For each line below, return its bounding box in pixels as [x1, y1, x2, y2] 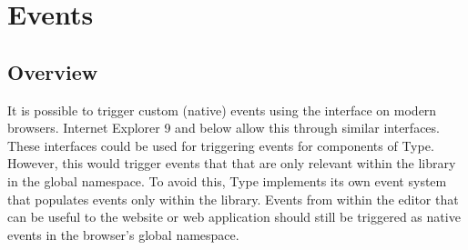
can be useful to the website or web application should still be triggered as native [7, 207, 461, 226]
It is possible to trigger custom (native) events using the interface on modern [7, 100, 437, 119]
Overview [7, 57, 98, 85]
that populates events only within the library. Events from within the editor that [7, 189, 459, 208]
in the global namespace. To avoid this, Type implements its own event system [7, 171, 447, 190]
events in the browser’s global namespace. [7, 225, 239, 244]
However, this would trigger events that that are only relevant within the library [7, 154, 456, 173]
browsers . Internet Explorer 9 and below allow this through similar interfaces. [7, 118, 440, 137]
